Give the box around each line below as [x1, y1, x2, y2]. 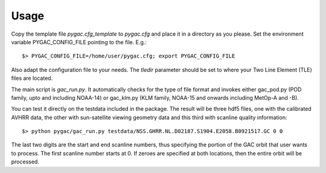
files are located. [11, 74, 53, 82]
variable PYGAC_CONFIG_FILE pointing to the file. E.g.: [11, 38, 147, 45]
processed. [11, 158, 39, 166]
